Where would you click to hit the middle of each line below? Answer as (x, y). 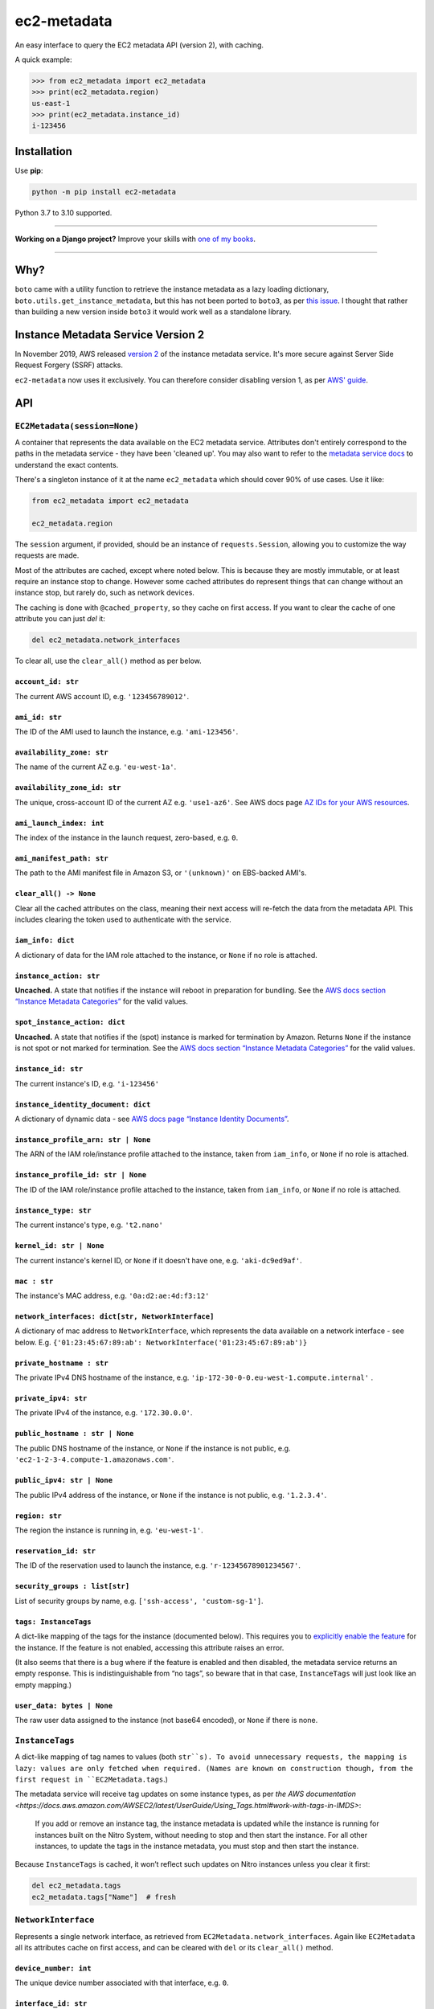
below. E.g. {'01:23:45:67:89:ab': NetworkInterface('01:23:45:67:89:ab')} (161, 1342)
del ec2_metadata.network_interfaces (106, 640)
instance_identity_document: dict (83, 1104)
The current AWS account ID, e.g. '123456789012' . (102, 696)
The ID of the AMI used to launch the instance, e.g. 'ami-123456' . (127, 731)
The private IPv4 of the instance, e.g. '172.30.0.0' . (104, 1413)
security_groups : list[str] (72, 1586)
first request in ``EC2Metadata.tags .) (92, 1779)
